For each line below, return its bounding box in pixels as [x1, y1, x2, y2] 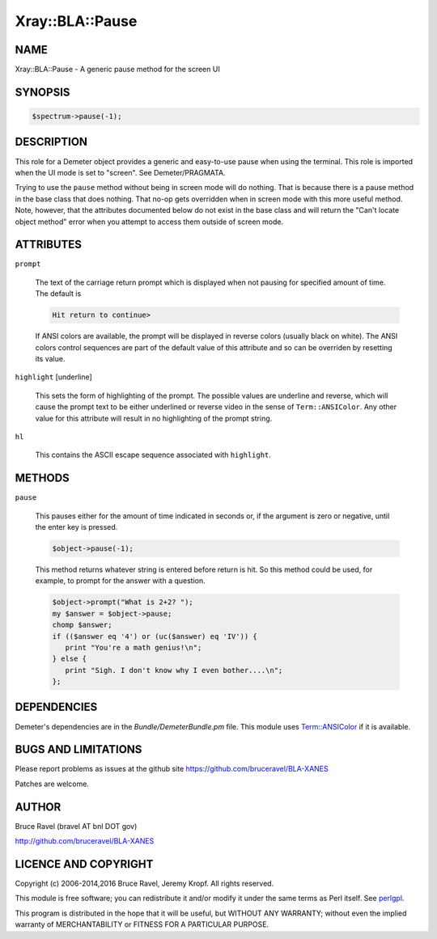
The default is [35, 289, 82, 298]
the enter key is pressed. [35, 522, 118, 531]
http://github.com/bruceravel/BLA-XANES [15, 836, 155, 846]
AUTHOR [15, 800, 62, 814]
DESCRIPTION [15, 135, 88, 149]
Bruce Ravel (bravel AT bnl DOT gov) [15, 821, 138, 831]
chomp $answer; [52, 620, 112, 630]
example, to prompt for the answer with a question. [35, 576, 206, 586]
